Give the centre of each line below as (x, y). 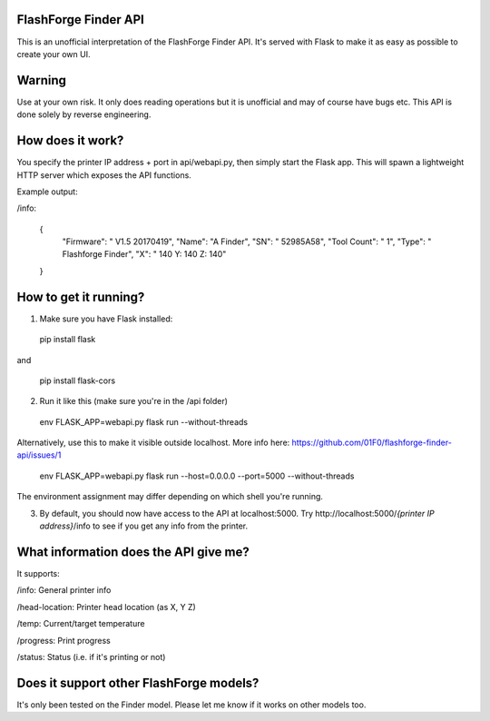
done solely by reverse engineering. (84, 114)
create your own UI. (54, 54)
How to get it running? (81, 296)
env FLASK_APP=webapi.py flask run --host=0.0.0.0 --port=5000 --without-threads (197, 476)
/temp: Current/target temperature (81, 624)
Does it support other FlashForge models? (138, 682)
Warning (42, 80)
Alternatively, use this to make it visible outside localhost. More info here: (153, 443)
